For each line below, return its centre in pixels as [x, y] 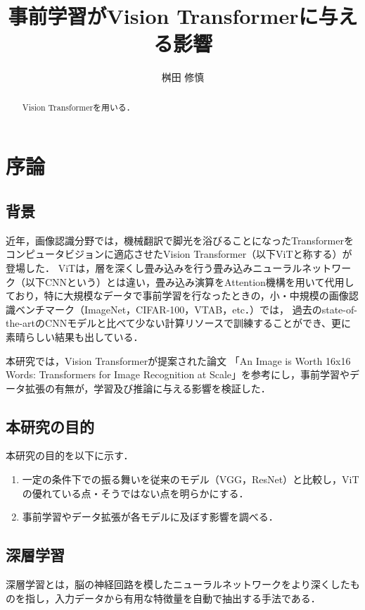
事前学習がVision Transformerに [163, 16]
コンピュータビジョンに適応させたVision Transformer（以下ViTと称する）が [179, 254]
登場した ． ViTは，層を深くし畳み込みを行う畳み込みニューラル [154, 267]
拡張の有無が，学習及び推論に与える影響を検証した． [148, 388]
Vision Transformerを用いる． [78, 107]
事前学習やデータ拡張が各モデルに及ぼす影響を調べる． [150, 517]
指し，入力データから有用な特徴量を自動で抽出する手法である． [173, 598]
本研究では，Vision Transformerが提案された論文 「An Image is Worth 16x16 [178, 360]
